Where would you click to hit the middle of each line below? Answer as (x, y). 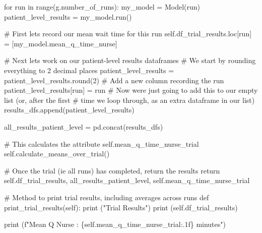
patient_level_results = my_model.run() (68, 16)
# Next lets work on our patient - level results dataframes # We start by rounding (130, 60)
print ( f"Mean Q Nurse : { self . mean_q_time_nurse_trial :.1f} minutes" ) (115, 224)
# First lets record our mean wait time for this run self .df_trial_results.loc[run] (128, 34)
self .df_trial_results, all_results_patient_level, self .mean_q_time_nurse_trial (127, 180)
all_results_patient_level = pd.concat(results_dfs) (84, 126)
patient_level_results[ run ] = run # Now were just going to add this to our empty (131, 90)
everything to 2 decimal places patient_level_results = (89, 70)
